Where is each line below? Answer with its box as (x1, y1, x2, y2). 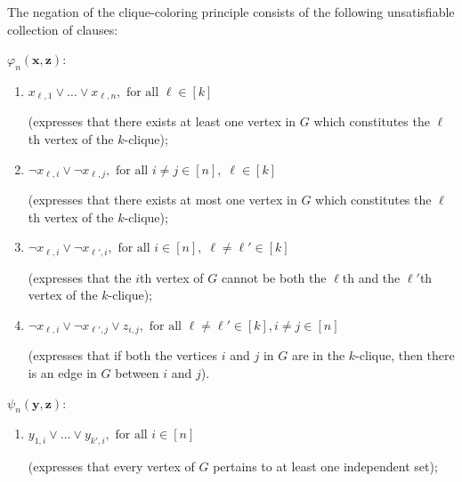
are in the (291, 346, 345, 365)
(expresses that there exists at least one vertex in (28, 112, 296, 131)
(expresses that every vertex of (28, 457, 195, 476)
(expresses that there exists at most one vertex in (28, 190, 297, 209)
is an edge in (28, 363, 97, 382)
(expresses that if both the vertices (28, 346, 218, 365)
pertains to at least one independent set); (213, 457, 438, 476)
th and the (342, 268, 401, 286)
